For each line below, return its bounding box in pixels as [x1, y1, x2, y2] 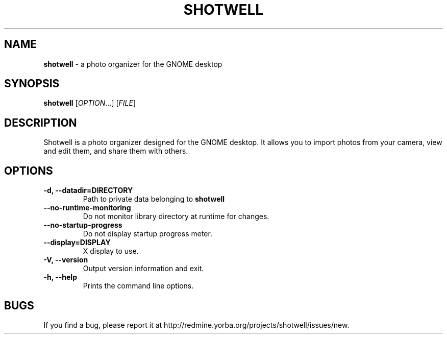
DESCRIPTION [4, 116, 77, 129]
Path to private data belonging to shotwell [83, 195, 225, 204]
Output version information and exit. [83, 264, 204, 273]
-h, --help [43, 273, 77, 282]
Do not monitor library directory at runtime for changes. [83, 212, 269, 221]
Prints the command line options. [83, 281, 194, 291]
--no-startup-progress [43, 221, 122, 230]
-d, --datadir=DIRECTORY [43, 186, 133, 195]
